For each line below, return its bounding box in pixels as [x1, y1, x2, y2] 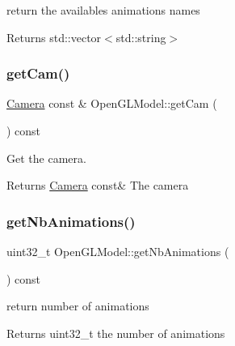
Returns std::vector [6, 28, 102, 45]
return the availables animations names [6, 2, 200, 18]
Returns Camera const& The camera [6, 177, 189, 194]
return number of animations [6, 297, 149, 314]
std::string [115, 28, 166, 45]
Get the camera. [6, 149, 86, 166]
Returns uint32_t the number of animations [6, 324, 225, 341]
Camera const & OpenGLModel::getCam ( [6, 95, 217, 112]
